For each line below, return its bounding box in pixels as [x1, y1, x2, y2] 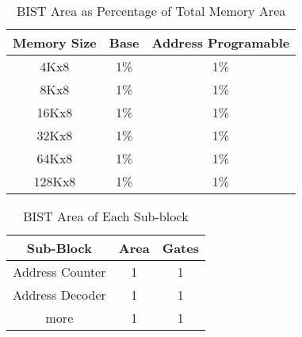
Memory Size [13, 33, 97, 52]
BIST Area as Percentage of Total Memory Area [16, 2, 286, 20]
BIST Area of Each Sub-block [23, 207, 189, 225]
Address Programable [151, 33, 290, 52]
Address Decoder [13, 285, 106, 304]
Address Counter [13, 262, 106, 281]
